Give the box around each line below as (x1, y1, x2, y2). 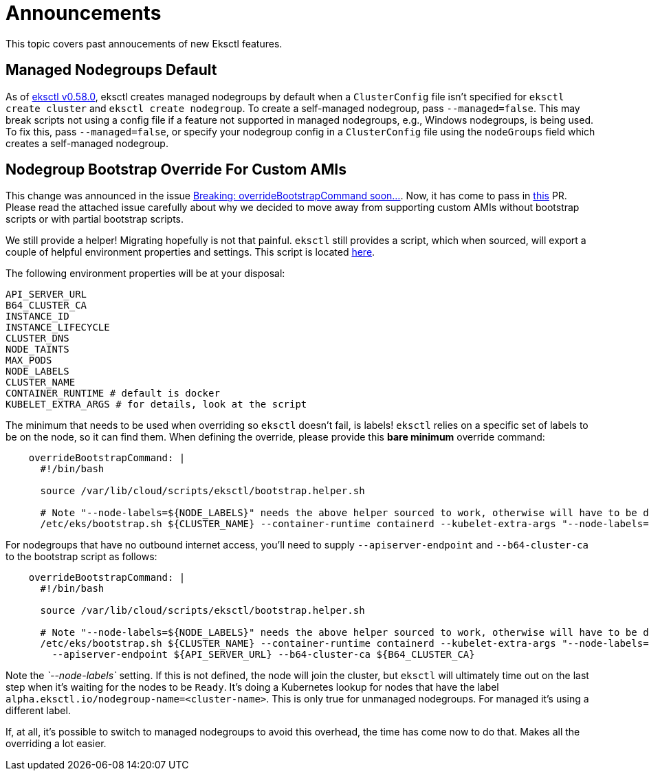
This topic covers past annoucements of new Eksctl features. (5, 37, 283, 49)
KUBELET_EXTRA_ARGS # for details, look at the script (5, 399, 307, 410)
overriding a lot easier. (5, 738, 107, 750)
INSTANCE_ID (5, 311, 69, 322)
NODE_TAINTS (5, 344, 69, 355)
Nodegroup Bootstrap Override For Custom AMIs (5, 161, 346, 179)
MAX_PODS (5, 355, 52, 366)
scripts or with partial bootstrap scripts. (5, 213, 184, 225)
